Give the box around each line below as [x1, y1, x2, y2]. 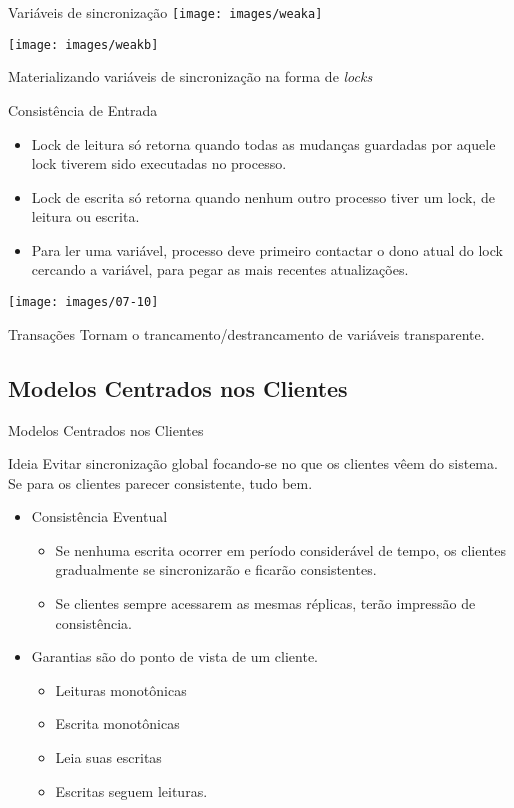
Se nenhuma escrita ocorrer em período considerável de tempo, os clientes [55, 539, 507, 560]
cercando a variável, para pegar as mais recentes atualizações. [31, 259, 409, 280]
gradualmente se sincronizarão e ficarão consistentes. [55, 559, 377, 580]
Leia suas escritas [55, 747, 162, 768]
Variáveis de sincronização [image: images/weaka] [8, 2, 323, 22]
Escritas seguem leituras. [55, 780, 208, 801]
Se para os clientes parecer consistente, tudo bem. [8, 472, 313, 493]
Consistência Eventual [31, 506, 168, 527]
